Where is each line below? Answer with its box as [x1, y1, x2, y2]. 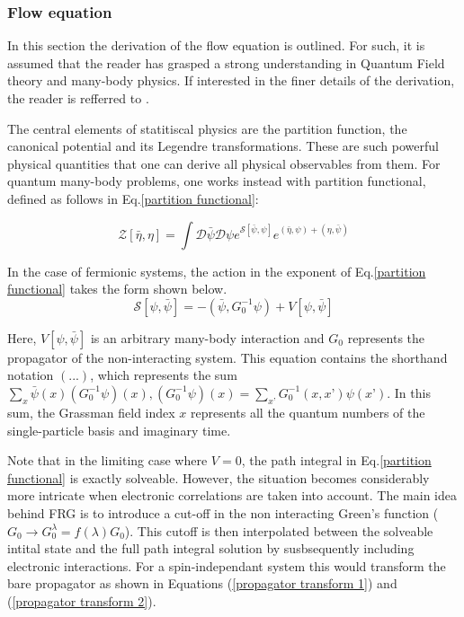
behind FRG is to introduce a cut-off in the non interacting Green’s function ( [7, 503, 439, 522]
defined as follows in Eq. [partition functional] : [7, 189, 259, 207]
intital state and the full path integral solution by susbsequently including [7, 539, 415, 558]
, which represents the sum [90, 366, 237, 384]
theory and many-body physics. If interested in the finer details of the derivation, [7, 71, 455, 90]
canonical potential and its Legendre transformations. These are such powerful [7, 137, 439, 155]
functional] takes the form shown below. [7, 279, 228, 298]
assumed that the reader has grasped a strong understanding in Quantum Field [7, 53, 445, 72]
